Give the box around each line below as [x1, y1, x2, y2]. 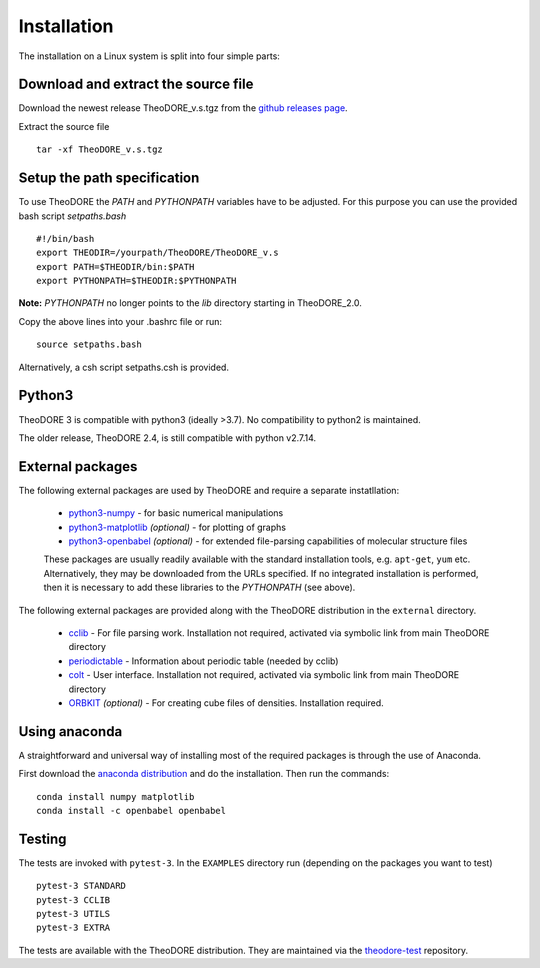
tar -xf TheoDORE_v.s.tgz [36, 144, 164, 155]
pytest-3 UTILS [36, 908, 111, 920]
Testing [18, 830, 67, 847]
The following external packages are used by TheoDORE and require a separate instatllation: [18, 484, 400, 496]
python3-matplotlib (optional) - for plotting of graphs [68, 521, 287, 533]
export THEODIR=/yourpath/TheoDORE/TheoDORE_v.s [36, 247, 279, 259]
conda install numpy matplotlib [36, 791, 195, 802]
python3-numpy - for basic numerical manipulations [68, 507, 284, 519]
